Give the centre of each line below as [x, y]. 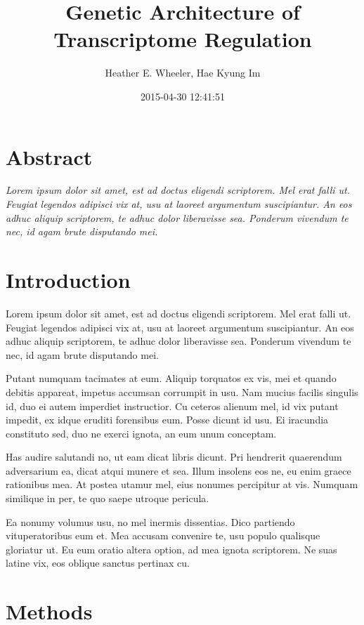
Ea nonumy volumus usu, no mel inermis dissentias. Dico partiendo [150, 521]
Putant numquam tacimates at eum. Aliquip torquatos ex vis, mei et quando [171, 378]
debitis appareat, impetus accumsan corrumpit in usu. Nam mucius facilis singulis [182, 392]
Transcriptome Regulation [183, 39]
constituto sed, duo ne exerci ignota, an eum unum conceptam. [141, 433]
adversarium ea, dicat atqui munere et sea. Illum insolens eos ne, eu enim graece [178, 470]
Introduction [68, 279]
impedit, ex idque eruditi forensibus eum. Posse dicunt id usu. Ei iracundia [167, 420]
